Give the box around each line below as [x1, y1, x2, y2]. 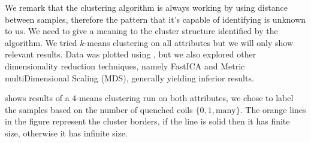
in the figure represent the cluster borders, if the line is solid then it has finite [5, 115, 290, 127]
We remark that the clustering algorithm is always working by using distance [5, 1, 288, 13]
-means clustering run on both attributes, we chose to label [76, 92, 294, 104]
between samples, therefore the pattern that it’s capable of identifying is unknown [5, 13, 306, 25]
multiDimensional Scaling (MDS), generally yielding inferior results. [5, 71, 254, 84]
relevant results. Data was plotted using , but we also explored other [5, 48, 256, 60]
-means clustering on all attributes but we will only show [84, 36, 294, 48]
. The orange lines [240, 103, 306, 115]
